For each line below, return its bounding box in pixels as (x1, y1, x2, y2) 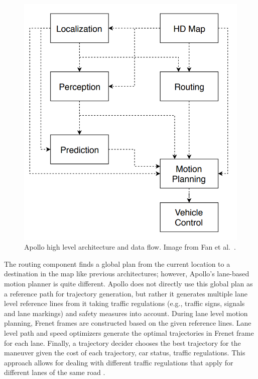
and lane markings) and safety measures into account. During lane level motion (4, 308, 248, 318)
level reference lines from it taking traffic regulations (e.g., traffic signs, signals (4, 298, 245, 309)
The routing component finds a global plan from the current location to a (4, 258, 230, 269)
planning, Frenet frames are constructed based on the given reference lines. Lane (4, 318, 251, 328)
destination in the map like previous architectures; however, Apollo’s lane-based (4, 268, 249, 279)
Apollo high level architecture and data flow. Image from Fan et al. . (24, 242, 236, 252)
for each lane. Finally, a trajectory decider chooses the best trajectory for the (4, 337, 241, 348)
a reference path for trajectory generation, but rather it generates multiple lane (4, 288, 248, 298)
